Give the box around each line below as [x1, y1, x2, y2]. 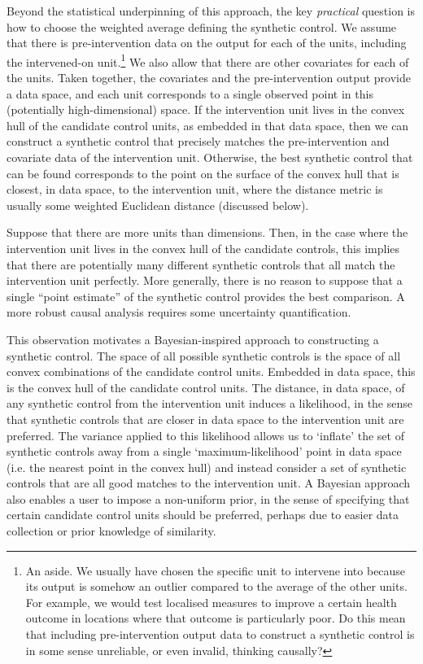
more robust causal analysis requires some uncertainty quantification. [7, 304, 351, 321]
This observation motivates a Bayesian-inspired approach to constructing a [7, 330, 379, 347]
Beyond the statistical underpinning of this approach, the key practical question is [7, 2, 415, 19]
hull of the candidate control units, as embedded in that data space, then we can [7, 116, 409, 133]
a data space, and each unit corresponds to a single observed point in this [7, 85, 373, 102]
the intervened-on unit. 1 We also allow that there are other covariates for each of [7, 50, 409, 70]
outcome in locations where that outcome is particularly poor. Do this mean [25, 609, 406, 627]
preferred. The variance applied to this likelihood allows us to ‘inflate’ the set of [7, 426, 404, 443]
